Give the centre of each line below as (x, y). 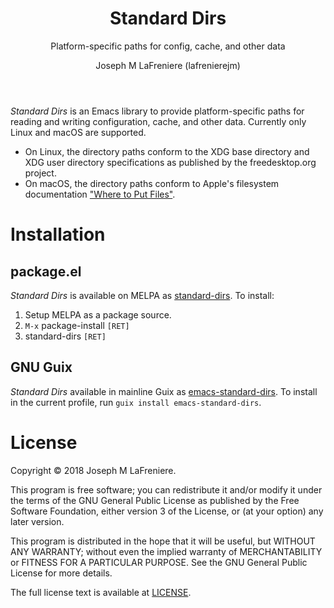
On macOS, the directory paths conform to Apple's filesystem (152, 183)
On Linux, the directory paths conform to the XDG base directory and (167, 151)
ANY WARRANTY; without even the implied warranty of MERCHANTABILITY (166, 551)
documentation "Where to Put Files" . (100, 194)
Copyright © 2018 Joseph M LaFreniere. (93, 470)
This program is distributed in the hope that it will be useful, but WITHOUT (163, 541)
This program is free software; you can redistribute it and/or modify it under (166, 489)
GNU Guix (41, 367)
